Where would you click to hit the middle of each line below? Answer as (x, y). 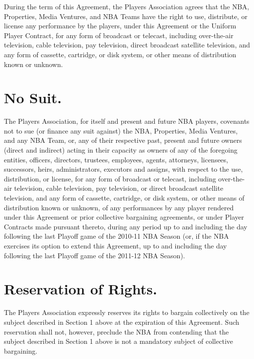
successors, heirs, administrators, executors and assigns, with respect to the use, (123, 169)
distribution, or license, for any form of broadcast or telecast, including (110, 178)
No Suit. (33, 98)
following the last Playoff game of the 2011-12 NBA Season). (95, 255)
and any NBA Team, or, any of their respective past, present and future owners (123, 140)
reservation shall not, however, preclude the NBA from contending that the (116, 331)
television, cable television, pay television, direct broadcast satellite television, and (127, 45)
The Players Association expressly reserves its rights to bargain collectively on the (127, 312)
